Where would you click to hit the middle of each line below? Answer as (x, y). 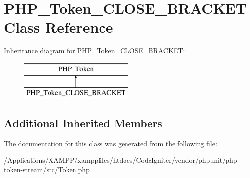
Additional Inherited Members (83, 123)
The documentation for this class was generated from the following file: (111, 144)
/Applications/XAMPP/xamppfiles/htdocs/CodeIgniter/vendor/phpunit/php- (122, 160)
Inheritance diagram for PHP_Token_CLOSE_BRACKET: (95, 51)
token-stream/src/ (31, 169)
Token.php (74, 169)
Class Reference (59, 27)
